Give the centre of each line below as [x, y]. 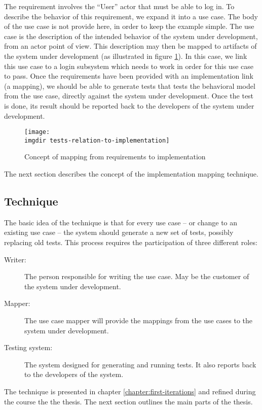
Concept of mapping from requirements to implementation [115, 157]
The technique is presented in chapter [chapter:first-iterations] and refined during [130, 391]
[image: [37, 132]
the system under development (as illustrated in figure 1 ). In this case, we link [126, 56]
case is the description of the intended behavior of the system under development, [131, 36]
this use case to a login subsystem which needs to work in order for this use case [129, 66]
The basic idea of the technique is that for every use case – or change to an [121, 222]
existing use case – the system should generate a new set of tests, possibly [119, 232]
